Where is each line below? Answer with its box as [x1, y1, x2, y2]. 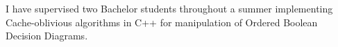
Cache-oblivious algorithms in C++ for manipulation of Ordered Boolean [6, 15, 318, 29]
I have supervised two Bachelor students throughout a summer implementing [6, 1, 333, 15]
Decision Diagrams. [6, 28, 88, 43]
